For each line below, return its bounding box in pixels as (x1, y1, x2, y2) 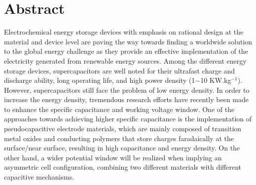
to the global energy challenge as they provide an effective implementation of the (4, 46, 248, 56)
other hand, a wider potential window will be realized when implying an (4, 152, 222, 162)
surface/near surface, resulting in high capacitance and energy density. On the (4, 143, 240, 153)
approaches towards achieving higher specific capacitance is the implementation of (4, 113, 252, 124)
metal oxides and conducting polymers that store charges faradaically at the (4, 133, 234, 143)
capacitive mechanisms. (4, 172, 74, 182)
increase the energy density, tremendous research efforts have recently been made (4, 94, 249, 105)
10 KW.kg (200, 75, 231, 85)
